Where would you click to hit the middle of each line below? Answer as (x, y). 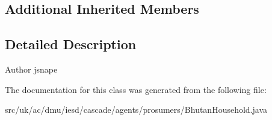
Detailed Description (71, 44)
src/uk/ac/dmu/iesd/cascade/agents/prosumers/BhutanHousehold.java (136, 109)
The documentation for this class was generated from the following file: (136, 89)
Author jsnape (31, 69)
